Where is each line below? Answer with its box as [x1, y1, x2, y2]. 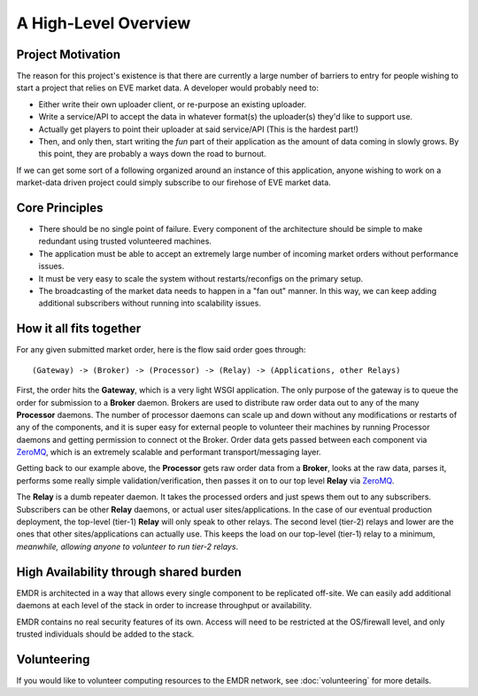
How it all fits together [16, 321, 142, 336]
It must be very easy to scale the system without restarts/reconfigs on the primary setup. [38, 273, 364, 283]
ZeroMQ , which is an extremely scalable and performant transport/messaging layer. [16, 447, 322, 458]
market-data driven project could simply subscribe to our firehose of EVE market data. [16, 177, 331, 188]
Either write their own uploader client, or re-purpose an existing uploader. [38, 98, 307, 110]
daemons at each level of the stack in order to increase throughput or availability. [16, 600, 312, 611]
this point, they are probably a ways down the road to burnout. [38, 149, 266, 159]
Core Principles [16, 200, 104, 215]
